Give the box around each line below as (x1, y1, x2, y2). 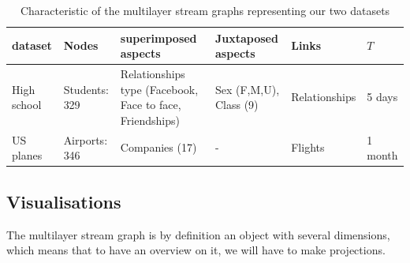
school (12, 96, 42, 113)
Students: (63, 81, 109, 97)
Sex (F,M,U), (214, 81, 280, 97)
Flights (291, 139, 325, 156)
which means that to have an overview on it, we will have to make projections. (6, 242, 386, 258)
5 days (367, 88, 398, 105)
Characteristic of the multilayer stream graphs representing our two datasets (20, 2, 390, 18)
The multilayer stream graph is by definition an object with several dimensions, (6, 226, 390, 242)
